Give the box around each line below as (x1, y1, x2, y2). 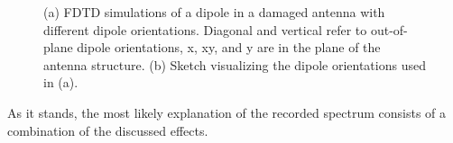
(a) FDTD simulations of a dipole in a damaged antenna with (43, 3, 385, 21)
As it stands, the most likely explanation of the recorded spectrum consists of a (7, 103, 447, 121)
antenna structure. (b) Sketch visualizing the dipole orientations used (43, 55, 426, 74)
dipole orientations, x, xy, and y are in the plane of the (77, 38, 381, 57)
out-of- (370, 20, 408, 39)
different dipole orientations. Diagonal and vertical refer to (43, 20, 367, 39)
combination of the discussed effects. (7, 121, 208, 139)
